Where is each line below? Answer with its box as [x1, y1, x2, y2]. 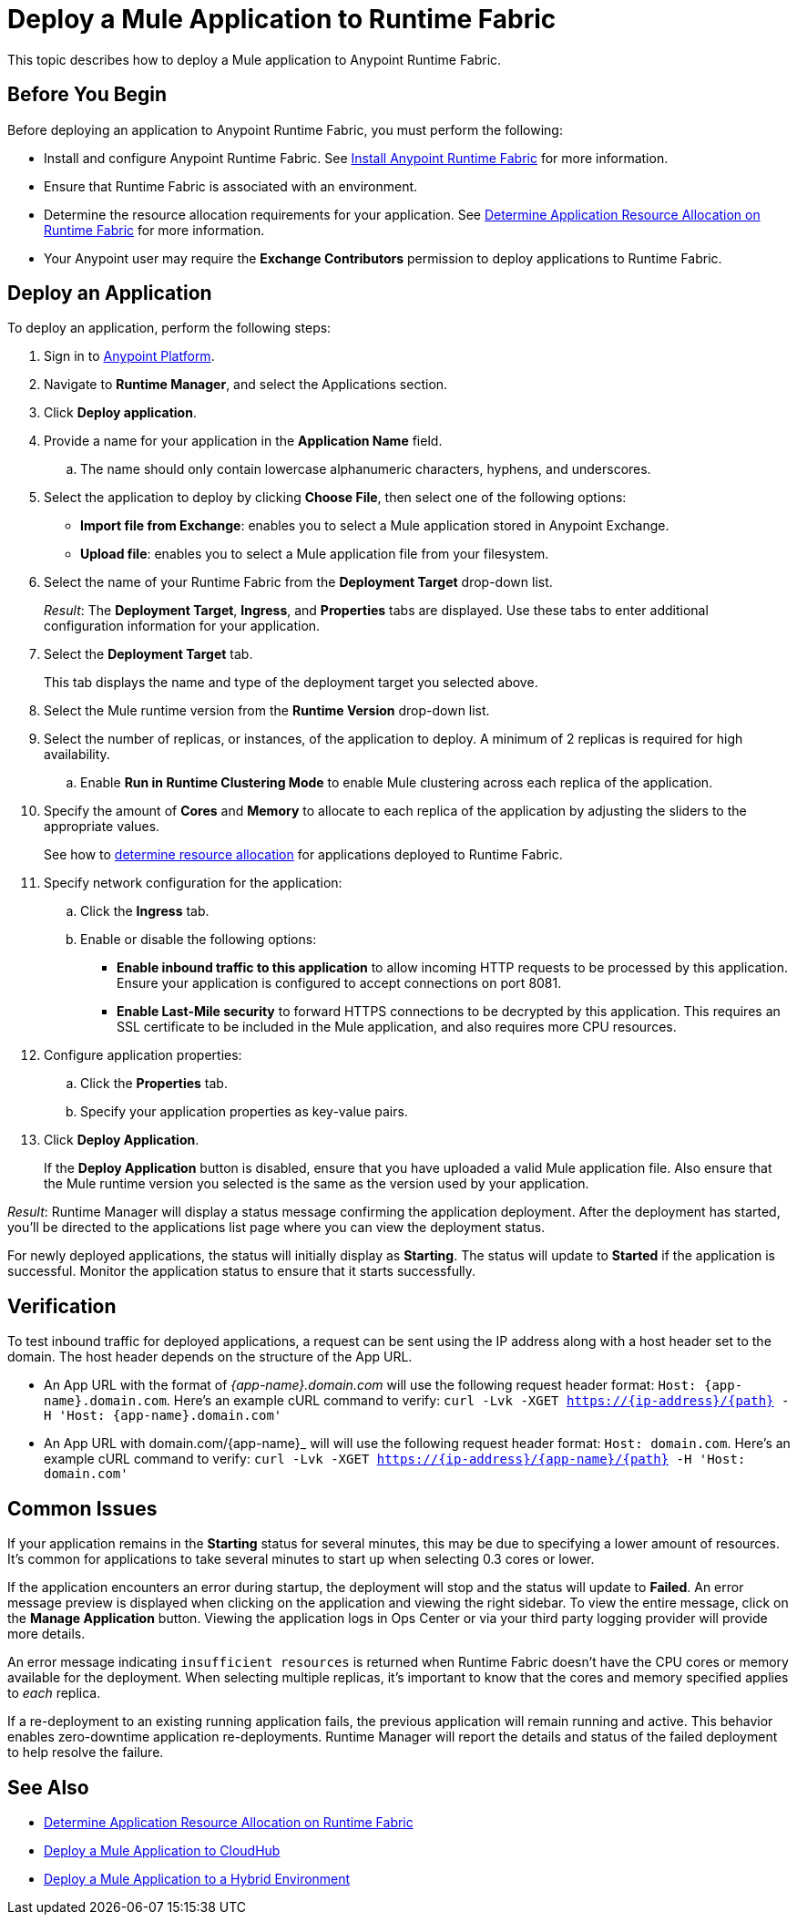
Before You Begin [7, 83, 168, 107]
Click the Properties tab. [80, 1075, 228, 1092]
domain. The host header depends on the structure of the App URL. [7, 1349, 413, 1365]
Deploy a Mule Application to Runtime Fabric [7, 4, 557, 35]
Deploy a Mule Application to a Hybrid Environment [44, 1870, 351, 1886]
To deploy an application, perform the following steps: [7, 320, 332, 336]
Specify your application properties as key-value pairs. [80, 1104, 408, 1120]
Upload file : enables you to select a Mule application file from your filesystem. [80, 546, 549, 562]
